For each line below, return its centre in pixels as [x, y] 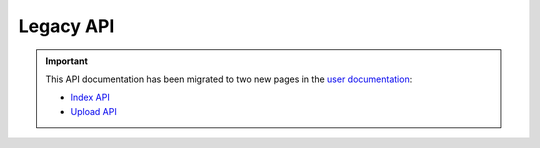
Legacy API [66, 26]
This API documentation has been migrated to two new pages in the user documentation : [229, 79]
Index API [90, 97]
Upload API [93, 111]
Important [67, 61]
